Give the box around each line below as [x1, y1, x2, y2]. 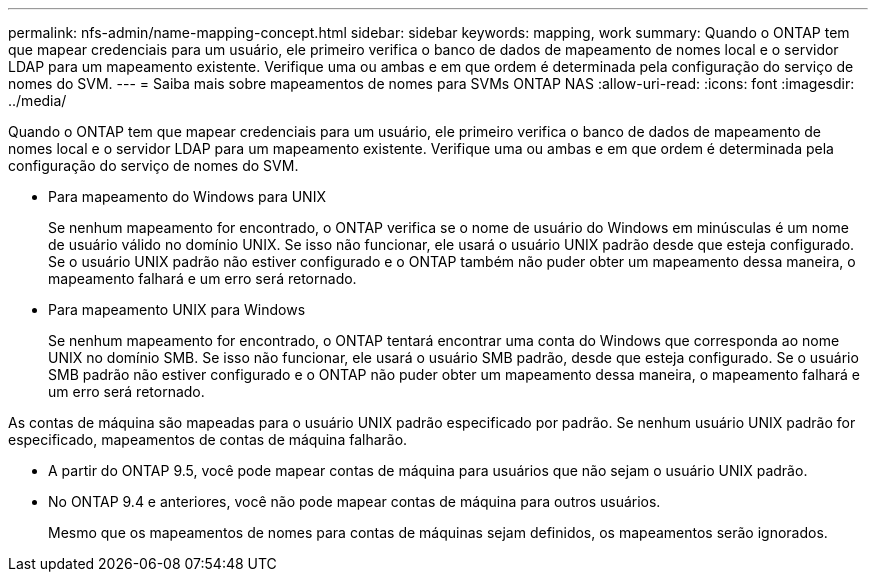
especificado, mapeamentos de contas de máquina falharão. [8, 431, 408, 448]
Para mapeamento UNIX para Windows [48, 301, 306, 318]
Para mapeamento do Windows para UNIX [48, 188, 326, 205]
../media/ [8, 92, 67, 109]
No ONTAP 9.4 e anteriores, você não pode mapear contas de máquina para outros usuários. [48, 493, 661, 510]
